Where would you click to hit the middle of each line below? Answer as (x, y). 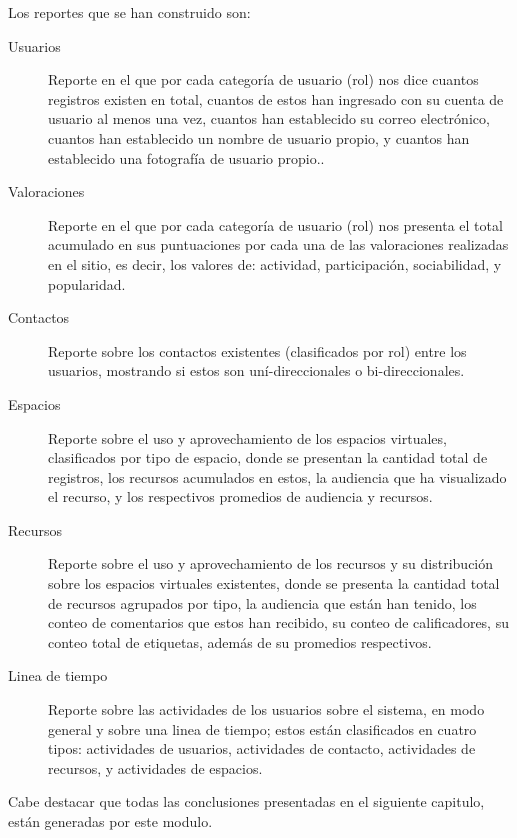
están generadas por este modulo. (110, 821)
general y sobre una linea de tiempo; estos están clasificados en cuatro (262, 728)
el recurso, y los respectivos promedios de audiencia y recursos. (240, 496)
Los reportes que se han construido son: (129, 12)
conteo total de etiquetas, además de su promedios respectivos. (240, 641)
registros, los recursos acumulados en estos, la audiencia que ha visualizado (277, 476)
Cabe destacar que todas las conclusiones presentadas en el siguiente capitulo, (246, 801)
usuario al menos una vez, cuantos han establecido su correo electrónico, (269, 118)
